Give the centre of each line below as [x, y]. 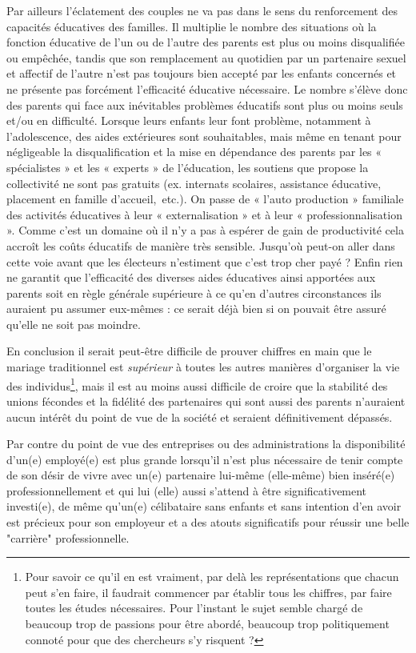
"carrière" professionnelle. [68, 537]
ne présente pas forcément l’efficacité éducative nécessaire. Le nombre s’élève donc [207, 88]
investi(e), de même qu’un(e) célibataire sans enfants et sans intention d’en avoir [204, 506]
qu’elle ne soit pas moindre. [74, 324]
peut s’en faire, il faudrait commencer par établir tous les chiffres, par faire [208, 592]
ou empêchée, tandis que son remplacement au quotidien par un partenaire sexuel [206, 57]
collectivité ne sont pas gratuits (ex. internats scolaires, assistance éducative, [194, 183]
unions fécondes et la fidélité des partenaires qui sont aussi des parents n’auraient [206, 401]
